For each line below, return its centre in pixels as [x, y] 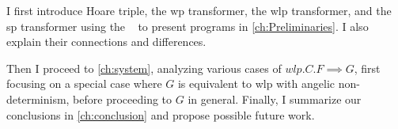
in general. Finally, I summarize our [275, 99]
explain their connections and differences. [106, 42]
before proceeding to [123, 99]
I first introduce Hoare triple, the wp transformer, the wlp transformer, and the [199, 10]
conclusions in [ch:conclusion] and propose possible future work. [161, 114]
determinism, [38, 99]
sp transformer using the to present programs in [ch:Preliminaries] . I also [188, 26]
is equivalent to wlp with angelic [256, 83]
